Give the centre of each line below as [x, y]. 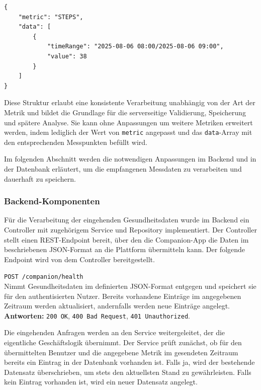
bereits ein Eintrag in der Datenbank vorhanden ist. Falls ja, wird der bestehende [129, 362]
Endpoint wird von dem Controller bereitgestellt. [79, 259]
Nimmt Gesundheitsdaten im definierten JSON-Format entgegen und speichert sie [130, 286]
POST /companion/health [44, 277]
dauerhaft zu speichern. [40, 178]
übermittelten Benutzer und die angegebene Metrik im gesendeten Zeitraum [121, 352]
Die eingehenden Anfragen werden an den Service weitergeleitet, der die [115, 332]
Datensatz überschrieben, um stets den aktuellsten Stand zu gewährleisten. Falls [128, 372]
